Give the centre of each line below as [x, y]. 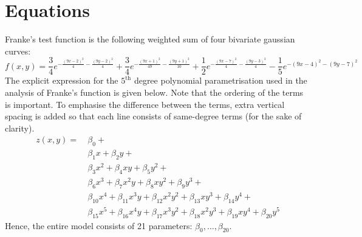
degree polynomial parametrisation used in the [220, 80]
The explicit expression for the [62, 80]
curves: [18, 51]
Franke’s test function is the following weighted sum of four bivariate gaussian [150, 39]
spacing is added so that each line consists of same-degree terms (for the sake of [153, 116]
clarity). [20, 128]
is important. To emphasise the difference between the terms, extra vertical [145, 104]
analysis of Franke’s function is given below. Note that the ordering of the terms [154, 92]
